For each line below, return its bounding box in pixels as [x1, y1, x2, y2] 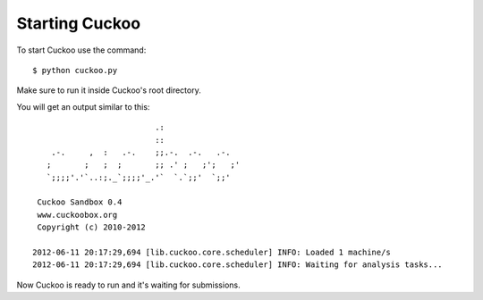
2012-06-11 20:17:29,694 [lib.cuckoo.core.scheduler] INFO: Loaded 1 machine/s [32, 247, 391, 258]
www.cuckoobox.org [37, 210, 118, 220]
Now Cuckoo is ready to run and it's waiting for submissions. [16, 279, 241, 290]
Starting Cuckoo [16, 13, 141, 33]
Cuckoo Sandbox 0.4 [37, 197, 123, 207]
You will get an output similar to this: [16, 101, 150, 112]
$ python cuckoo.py [32, 65, 118, 75]
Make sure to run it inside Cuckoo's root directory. [16, 85, 201, 96]
